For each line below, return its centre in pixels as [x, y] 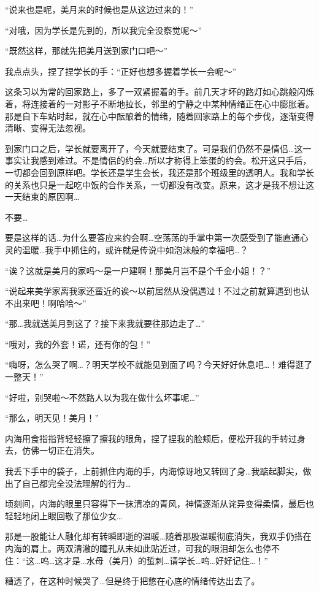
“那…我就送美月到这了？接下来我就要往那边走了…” [105, 323]
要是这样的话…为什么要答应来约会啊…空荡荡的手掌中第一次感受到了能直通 [152, 238]
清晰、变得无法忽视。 [48, 128]
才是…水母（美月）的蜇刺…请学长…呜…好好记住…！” [166, 560]
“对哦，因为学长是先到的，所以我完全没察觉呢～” [104, 30]
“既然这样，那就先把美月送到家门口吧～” [86, 51]
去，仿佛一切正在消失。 [52, 450]
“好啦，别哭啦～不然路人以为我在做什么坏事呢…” [102, 397]
